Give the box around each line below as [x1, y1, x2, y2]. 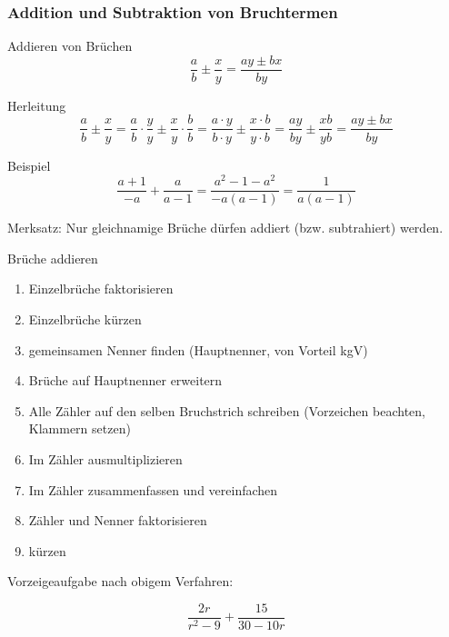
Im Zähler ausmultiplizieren [28, 450, 183, 469]
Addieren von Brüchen [7, 36, 133, 55]
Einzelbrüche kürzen [28, 310, 142, 329]
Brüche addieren [7, 248, 98, 267]
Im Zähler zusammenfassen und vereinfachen [28, 480, 278, 499]
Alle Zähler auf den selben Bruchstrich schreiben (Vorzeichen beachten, [28, 401, 425, 420]
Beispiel [7, 155, 51, 174]
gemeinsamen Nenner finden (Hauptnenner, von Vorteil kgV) [28, 340, 368, 359]
